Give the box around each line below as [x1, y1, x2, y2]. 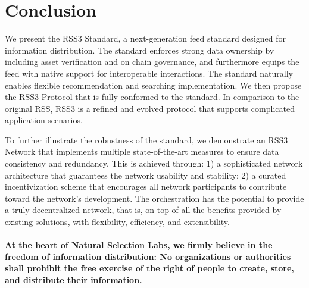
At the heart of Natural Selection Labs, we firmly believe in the [5, 239, 273, 251]
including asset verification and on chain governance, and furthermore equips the [5, 55, 299, 68]
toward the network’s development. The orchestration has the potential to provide [5, 192, 304, 204]
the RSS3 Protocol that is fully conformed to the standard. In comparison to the [5, 90, 299, 103]
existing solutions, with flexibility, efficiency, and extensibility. [5, 215, 230, 228]
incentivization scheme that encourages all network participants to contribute [5, 180, 287, 193]
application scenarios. [5, 114, 83, 126]
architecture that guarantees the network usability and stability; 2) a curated [5, 168, 286, 181]
